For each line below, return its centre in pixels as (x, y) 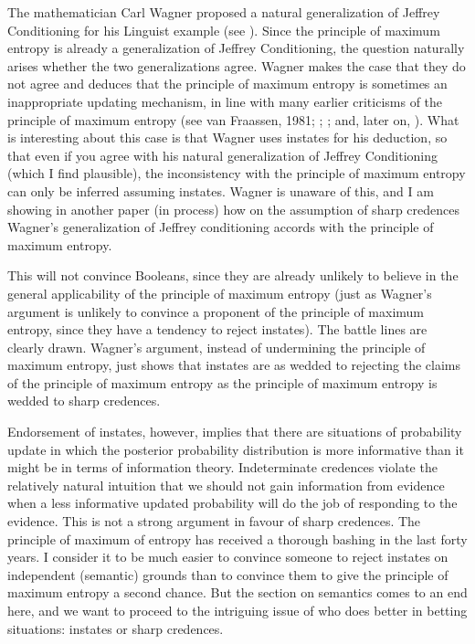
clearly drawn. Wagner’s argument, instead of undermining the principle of (216, 347)
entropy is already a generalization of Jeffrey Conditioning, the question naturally (236, 48)
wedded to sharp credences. (84, 401)
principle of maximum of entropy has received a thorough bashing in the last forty (237, 538)
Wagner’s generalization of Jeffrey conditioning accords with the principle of (221, 227)
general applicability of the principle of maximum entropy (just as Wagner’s (220, 293)
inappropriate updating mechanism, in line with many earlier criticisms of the (225, 101)
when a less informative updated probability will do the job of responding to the (232, 503)
